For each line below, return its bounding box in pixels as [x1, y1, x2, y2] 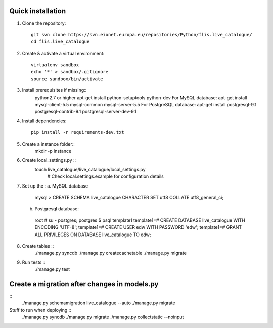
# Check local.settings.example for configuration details [47, 173, 164, 179]
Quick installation [9, 7, 66, 15]
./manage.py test [34, 266, 70, 272]
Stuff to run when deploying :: [9, 307, 72, 313]
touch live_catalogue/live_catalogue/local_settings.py [34, 166, 146, 172]
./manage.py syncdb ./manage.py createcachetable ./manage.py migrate [34, 250, 187, 256]
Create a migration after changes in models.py [9, 279, 159, 288]
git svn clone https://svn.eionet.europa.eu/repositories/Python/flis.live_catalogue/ [31, 32, 252, 37]
